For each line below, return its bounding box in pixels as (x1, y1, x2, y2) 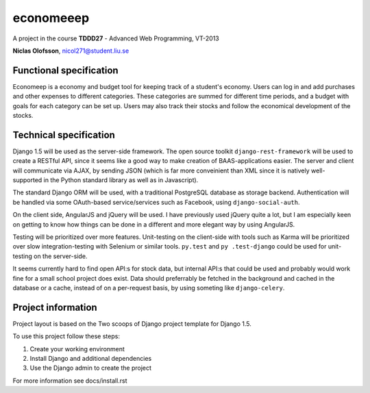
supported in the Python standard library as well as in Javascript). (12, 176, 199, 184)
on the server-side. (33, 252, 88, 260)
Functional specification (12, 64, 119, 76)
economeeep (12, 10, 90, 25)
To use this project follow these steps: (12, 332, 120, 340)
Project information (12, 301, 97, 313)
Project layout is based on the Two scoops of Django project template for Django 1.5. (12, 319, 251, 328)
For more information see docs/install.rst (12, 377, 127, 385)
